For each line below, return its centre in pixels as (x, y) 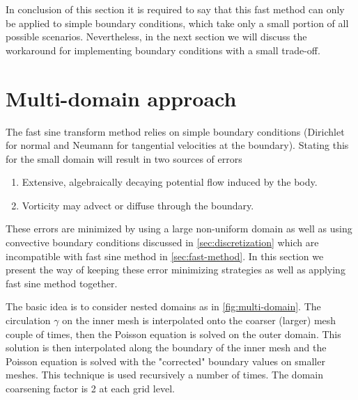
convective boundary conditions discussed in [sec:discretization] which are (162, 242)
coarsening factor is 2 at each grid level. (90, 388)
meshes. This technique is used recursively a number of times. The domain (164, 375)
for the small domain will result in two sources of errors (124, 158)
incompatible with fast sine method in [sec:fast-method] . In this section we (165, 256)
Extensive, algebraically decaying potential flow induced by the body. (170, 182)
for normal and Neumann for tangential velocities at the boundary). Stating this (177, 145)
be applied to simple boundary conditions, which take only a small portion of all (177, 23)
